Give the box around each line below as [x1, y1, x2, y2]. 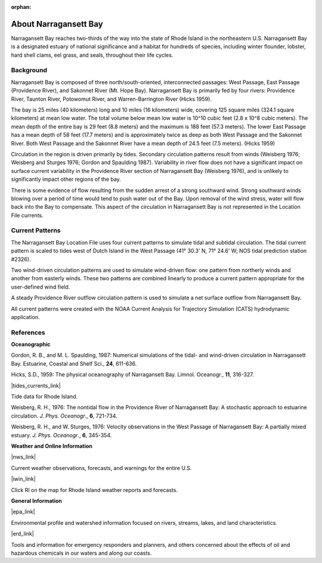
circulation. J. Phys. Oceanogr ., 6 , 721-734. [11, 412, 117, 419]
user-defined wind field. [11, 283, 70, 290]
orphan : [11, 4, 32, 10]
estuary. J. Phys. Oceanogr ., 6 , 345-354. [11, 431, 112, 438]
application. [11, 313, 40, 320]
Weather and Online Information [11, 443, 92, 450]
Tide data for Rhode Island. [11, 393, 78, 400]
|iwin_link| [11, 475, 36, 482]
